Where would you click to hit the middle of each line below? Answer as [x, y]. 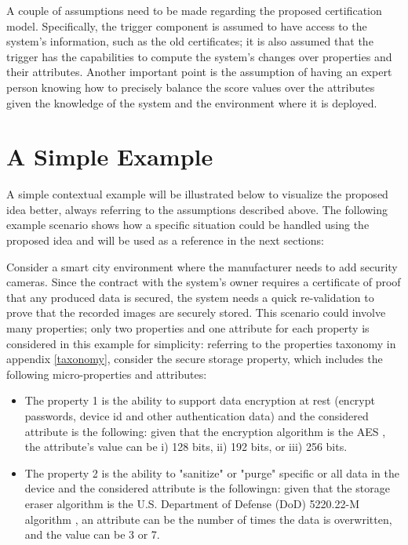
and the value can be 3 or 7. [92, 534]
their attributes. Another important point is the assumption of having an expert [199, 72]
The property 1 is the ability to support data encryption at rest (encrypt [200, 400]
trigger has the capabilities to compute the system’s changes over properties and [199, 56]
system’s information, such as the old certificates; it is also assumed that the [190, 41]
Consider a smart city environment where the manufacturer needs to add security [202, 266]
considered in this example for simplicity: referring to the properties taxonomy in [201, 343]
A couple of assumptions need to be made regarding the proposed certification [194, 10]
